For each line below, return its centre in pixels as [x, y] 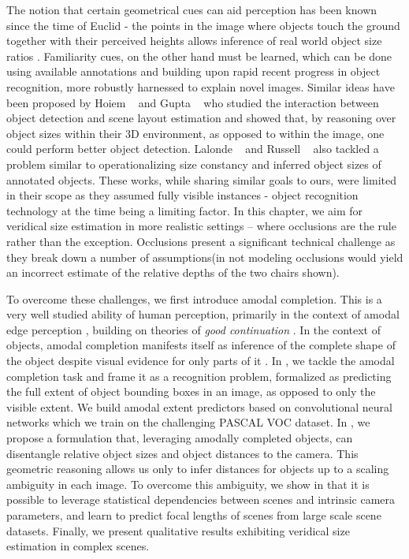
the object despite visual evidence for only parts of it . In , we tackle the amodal [201, 361]
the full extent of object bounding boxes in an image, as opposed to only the [191, 391]
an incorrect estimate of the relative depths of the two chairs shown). [173, 272]
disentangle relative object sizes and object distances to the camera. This [182, 453]
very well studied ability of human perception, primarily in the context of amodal [203, 314]
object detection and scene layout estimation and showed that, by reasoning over [201, 118]
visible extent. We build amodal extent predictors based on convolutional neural [199, 406]
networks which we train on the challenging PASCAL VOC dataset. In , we [188, 422]
